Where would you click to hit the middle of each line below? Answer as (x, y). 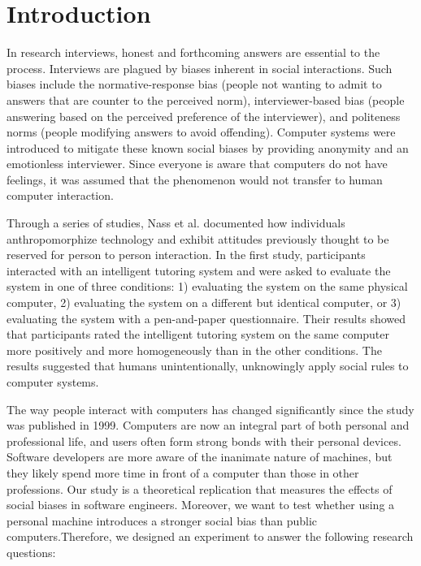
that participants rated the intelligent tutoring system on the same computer (198, 334)
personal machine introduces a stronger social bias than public (162, 520)
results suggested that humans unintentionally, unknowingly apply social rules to (208, 366)
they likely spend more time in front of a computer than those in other (183, 472)
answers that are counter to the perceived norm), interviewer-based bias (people (206, 99)
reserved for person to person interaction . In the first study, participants (186, 255)
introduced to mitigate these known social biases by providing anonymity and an (208, 147)
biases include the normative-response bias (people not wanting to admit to (194, 84)
